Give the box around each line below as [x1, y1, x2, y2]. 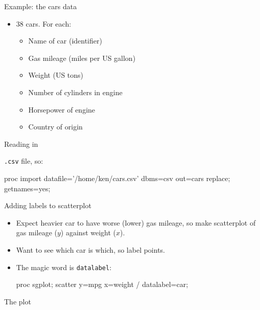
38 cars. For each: [16, 18, 72, 29]
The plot [4, 296, 31, 306]
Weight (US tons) [28, 70, 84, 80]
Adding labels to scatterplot [4, 200, 91, 211]
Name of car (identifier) [28, 35, 102, 46]
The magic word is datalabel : [16, 261, 112, 272]
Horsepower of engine [28, 104, 96, 115]
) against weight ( [60, 227, 116, 238]
